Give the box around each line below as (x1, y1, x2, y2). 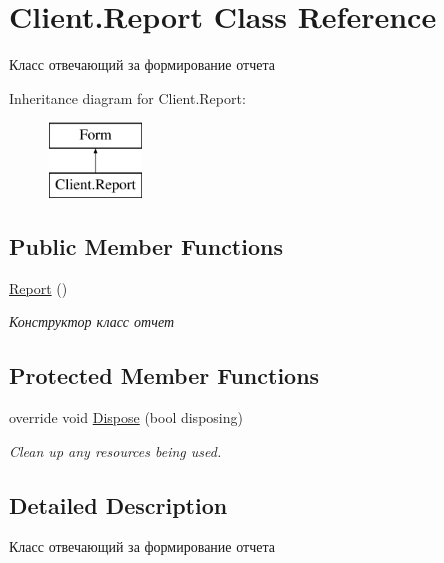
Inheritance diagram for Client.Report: (9, 87, 246, 108)
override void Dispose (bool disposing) (9, 407, 243, 428)
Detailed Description (9, 489, 228, 520)
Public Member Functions (9, 230, 283, 261)
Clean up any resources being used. (9, 440, 222, 461)
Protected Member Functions (9, 360, 320, 391)
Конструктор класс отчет (9, 311, 175, 332)
